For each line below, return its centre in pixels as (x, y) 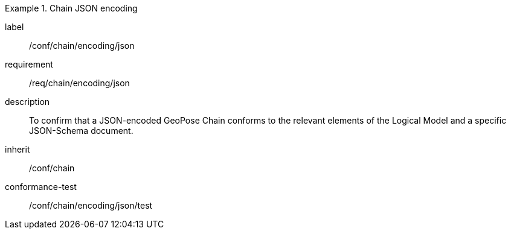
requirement (29, 64)
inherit (18, 149)
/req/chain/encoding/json (79, 83)
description (27, 102)
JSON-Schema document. (81, 131)
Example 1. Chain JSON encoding (71, 8)
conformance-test (41, 187)
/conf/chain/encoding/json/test (91, 205)
